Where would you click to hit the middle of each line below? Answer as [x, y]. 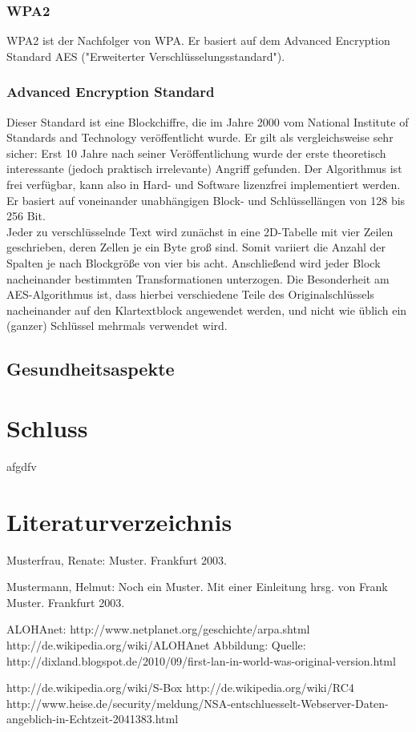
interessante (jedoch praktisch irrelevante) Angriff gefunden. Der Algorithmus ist [204, 169]
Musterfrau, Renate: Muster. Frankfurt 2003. [117, 559]
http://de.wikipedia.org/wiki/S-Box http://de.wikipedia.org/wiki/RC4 [180, 688]
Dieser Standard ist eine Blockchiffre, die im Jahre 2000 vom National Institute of [208, 121]
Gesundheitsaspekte [91, 369]
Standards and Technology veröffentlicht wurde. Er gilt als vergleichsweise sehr [200, 137]
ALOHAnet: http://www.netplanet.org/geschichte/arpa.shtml [158, 629]
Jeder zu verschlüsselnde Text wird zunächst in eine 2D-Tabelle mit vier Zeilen [200, 231]
